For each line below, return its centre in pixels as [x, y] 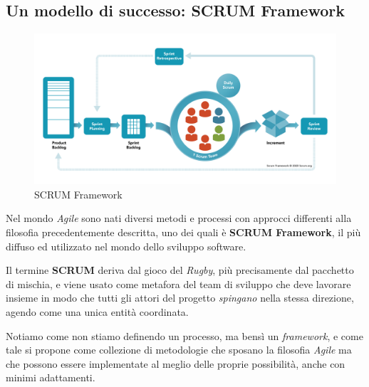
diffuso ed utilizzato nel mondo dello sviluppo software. [126, 246]
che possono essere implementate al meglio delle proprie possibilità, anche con [176, 363]
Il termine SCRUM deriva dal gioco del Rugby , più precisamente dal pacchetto [180, 270]
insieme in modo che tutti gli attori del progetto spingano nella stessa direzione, [180, 298]
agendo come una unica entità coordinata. [97, 311]
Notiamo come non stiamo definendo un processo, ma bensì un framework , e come [184, 335]
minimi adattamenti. [51, 377]
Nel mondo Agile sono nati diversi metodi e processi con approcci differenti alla [179, 218]
